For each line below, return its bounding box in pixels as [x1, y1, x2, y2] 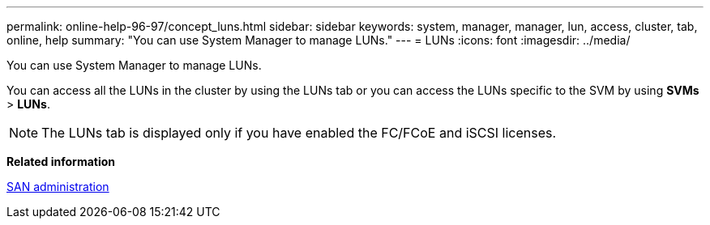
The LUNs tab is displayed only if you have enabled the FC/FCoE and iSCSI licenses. [41, 125, 557, 141]
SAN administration [6, 180, 109, 193]
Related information [6, 155, 116, 168]
